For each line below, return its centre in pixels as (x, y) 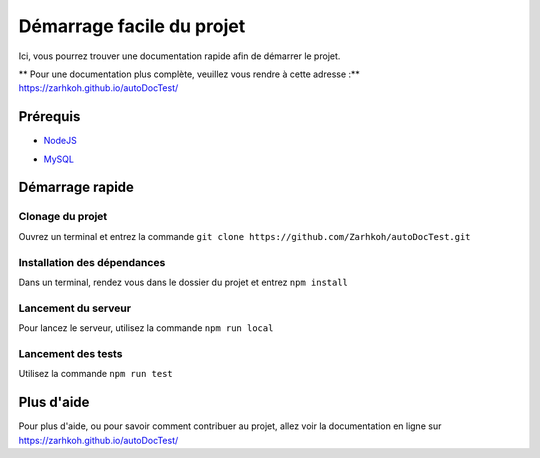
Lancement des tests (70, 353)
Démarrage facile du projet (132, 26)
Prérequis (49, 116)
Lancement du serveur (75, 308)
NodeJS (60, 141)
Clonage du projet (63, 217)
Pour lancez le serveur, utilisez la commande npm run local (146, 328)
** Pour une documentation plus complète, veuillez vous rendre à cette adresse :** (189, 74)
